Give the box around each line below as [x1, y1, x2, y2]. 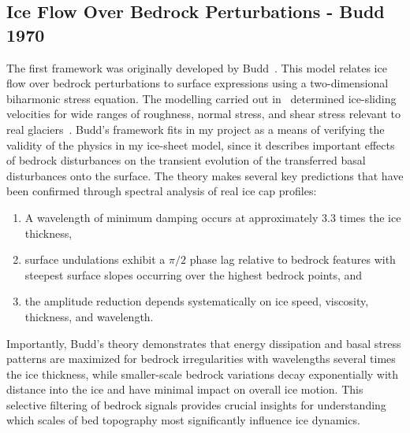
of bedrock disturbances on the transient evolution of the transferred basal [6, 152, 366, 168]
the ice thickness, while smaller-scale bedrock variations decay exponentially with [6, 365, 399, 382]
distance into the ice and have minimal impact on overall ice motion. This [6, 381, 363, 398]
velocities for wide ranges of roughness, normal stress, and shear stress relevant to [6, 105, 401, 122]
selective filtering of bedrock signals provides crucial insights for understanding [6, 396, 386, 413]
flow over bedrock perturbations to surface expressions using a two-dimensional [6, 75, 389, 91]
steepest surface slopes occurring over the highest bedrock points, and [24, 266, 363, 283]
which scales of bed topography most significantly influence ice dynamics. [6, 412, 360, 428]
